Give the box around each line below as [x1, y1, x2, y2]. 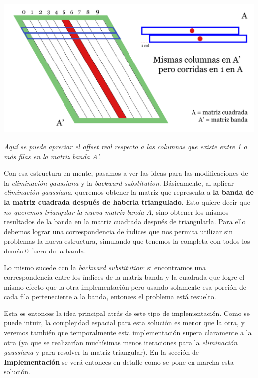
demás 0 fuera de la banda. [4, 245, 86, 255]
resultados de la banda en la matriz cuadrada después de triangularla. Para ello [4, 216, 246, 227]
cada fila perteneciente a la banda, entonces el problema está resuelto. [4, 291, 216, 302]
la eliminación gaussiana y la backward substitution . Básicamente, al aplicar [4, 177, 234, 188]
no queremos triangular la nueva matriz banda [4, 206, 144, 217]
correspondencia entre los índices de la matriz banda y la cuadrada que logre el [4, 272, 245, 282]
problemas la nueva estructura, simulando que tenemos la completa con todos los [4, 236, 250, 246]
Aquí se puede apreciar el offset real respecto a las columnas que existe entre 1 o [4, 141, 247, 151]
